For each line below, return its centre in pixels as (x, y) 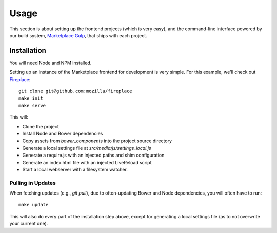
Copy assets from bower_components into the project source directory (97, 141)
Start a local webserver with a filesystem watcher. (75, 169)
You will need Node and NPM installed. (51, 63)
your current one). (29, 224)
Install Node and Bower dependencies (63, 133)
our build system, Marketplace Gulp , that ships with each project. (78, 35)
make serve (32, 105)
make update (34, 205)
